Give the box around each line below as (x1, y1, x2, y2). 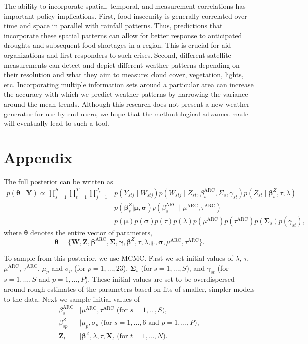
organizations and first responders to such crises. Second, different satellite (4, 49, 231, 60)
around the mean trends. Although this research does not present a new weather (4, 98, 250, 109)
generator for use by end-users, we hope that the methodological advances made (4, 108, 249, 118)
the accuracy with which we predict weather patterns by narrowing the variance (4, 89, 248, 99)
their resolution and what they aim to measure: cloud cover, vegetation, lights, (4, 69, 244, 80)
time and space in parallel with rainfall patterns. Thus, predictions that (4, 20, 223, 31)
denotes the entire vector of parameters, (30, 227, 152, 237)
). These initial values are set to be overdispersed (85, 274, 235, 284)
